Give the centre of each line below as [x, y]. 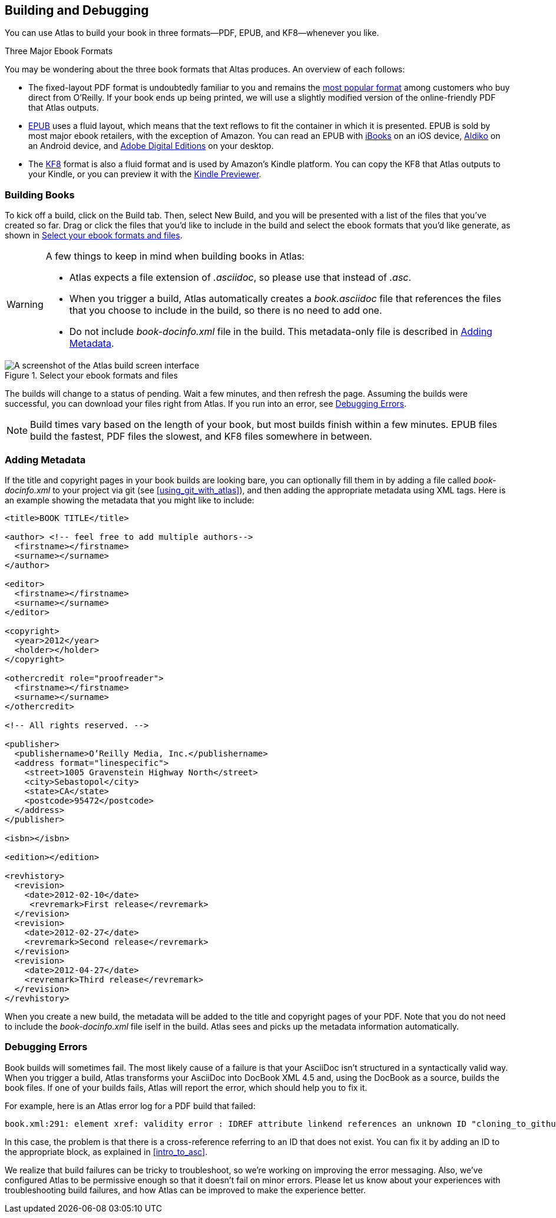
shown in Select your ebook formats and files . [94, 235]
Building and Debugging [77, 10]
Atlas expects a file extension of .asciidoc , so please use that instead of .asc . [240, 278]
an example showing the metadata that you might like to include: [130, 500]
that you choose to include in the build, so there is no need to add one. [226, 311]
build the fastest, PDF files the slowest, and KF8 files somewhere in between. [201, 437]
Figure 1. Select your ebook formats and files [91, 376]
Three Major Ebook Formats [59, 51]
